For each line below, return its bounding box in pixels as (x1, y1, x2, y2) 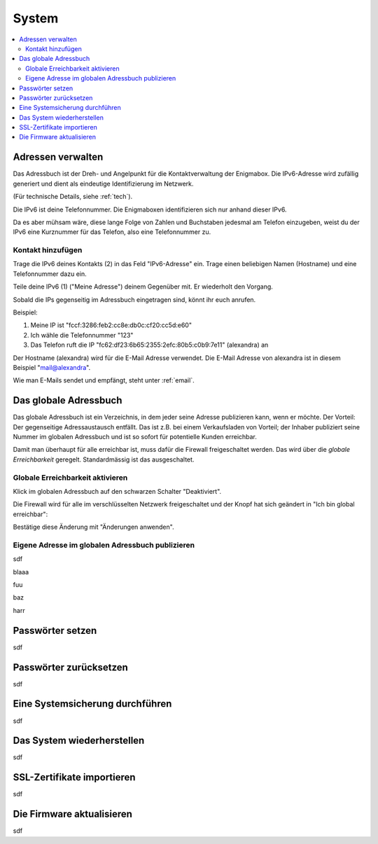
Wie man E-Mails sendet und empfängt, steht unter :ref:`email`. (13, 376, 195, 385)
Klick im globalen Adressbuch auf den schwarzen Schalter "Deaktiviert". (13, 487, 222, 495)
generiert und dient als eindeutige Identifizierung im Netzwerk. (13, 179, 194, 188)
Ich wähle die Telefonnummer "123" (30, 331, 134, 339)
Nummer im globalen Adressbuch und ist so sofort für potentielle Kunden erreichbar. (13, 433, 257, 441)
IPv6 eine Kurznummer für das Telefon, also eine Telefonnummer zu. (13, 228, 211, 236)
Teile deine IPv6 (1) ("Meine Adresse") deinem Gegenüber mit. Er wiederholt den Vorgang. (13, 282, 273, 291)
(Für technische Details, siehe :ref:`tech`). (13, 193, 133, 201)
